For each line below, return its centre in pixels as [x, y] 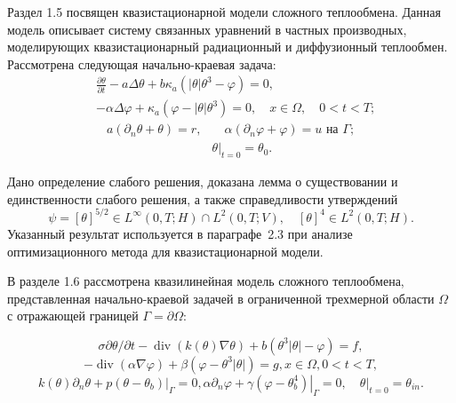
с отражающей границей [73, 316]
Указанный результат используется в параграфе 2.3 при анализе [180, 233]
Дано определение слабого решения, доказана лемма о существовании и [203, 182]
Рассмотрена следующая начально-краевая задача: [142, 63]
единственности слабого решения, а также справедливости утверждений [203, 198]
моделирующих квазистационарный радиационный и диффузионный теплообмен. [228, 47]
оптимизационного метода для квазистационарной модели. [165, 251]
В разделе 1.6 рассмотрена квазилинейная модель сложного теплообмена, [206, 281]
